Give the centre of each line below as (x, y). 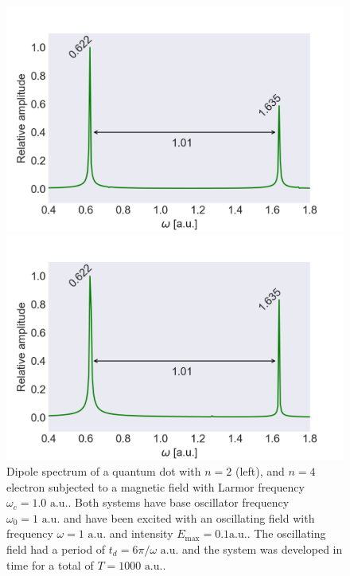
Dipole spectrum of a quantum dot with (104, 470)
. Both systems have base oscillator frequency (179, 502)
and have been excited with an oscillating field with (189, 517)
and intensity (141, 533)
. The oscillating (286, 533)
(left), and (260, 470)
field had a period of (56, 549)
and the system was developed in (262, 549)
